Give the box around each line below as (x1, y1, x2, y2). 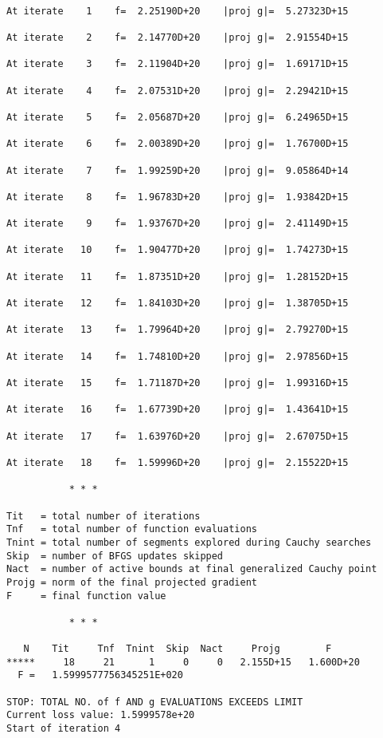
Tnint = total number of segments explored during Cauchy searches (6, 536, 372, 548)
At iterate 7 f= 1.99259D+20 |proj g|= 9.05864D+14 (6, 164, 349, 176)
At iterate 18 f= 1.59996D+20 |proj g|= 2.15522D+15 (6, 456, 349, 468)
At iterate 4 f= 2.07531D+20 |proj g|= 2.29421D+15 (6, 85, 349, 97)
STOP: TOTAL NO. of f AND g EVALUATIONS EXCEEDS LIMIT (6, 696, 303, 708)
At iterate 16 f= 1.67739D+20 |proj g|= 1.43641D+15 (6, 404, 349, 416)
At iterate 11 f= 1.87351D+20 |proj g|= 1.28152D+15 (6, 270, 349, 282)
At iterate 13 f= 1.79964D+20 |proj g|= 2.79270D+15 (6, 324, 349, 336)
